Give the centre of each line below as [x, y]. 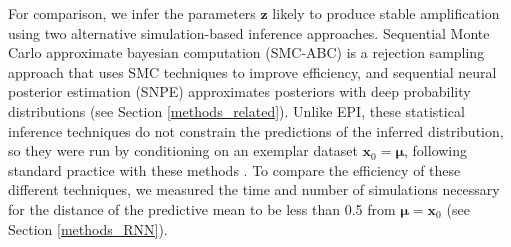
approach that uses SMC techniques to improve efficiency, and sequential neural [252, 71]
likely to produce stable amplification [386, 13]
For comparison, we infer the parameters [132, 13]
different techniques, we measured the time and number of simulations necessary [254, 189]
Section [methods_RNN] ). [88, 228]
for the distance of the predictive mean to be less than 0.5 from [202, 208]
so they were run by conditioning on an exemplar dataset [183, 150]
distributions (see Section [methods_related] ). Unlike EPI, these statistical [236, 110]
